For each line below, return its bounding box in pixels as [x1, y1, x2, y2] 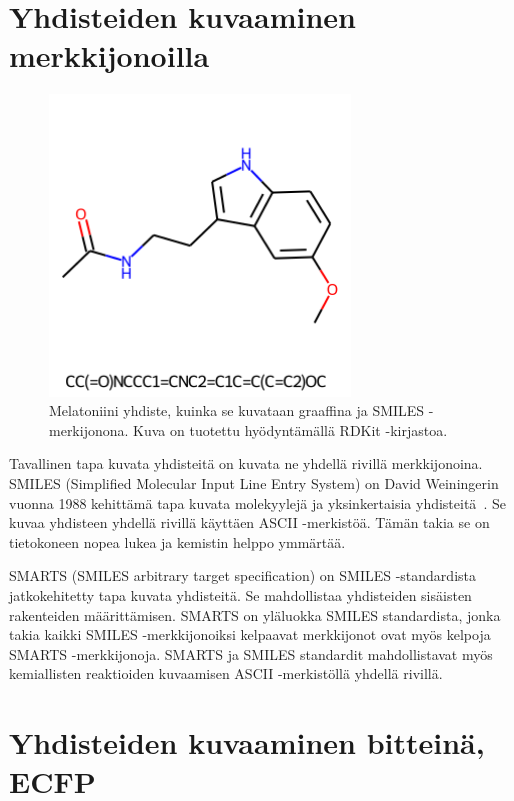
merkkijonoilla [9, 35, 210, 76]
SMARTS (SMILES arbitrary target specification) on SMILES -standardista [9, 565, 476, 586]
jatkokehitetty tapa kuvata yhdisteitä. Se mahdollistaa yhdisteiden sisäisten [9, 585, 472, 606]
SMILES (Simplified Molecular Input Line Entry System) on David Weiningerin [9, 473, 499, 494]
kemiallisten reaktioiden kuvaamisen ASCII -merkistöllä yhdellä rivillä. [9, 663, 443, 684]
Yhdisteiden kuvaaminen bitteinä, [9, 722, 485, 763]
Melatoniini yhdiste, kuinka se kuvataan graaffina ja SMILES [49, 400, 425, 421]
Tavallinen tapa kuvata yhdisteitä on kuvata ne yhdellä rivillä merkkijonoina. [9, 453, 483, 474]
